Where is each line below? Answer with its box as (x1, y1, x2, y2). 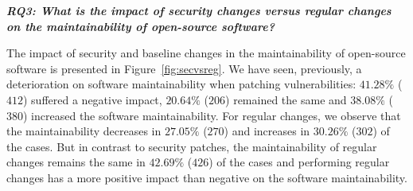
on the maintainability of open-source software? (6, 18, 275, 34)
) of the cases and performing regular (208, 154, 390, 170)
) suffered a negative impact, (23, 91, 162, 107)
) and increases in (224, 123, 310, 139)
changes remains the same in (6, 154, 146, 170)
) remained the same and (225, 91, 347, 107)
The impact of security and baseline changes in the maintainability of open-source (6, 45, 406, 61)
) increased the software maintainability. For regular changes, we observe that (23, 107, 401, 123)
